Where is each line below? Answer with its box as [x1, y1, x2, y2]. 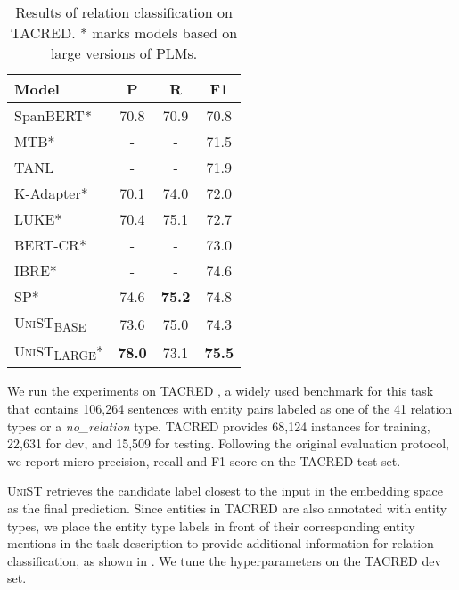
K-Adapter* [14, 183, 88, 203]
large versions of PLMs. [50, 43, 198, 63]
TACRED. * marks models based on [10, 22, 238, 43]
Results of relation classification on [15, 2, 233, 22]
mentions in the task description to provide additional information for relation [7, 534, 434, 553]
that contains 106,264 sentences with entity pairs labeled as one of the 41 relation [7, 398, 453, 417]
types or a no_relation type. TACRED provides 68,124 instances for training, [7, 416, 430, 435]
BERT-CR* [14, 234, 86, 255]
